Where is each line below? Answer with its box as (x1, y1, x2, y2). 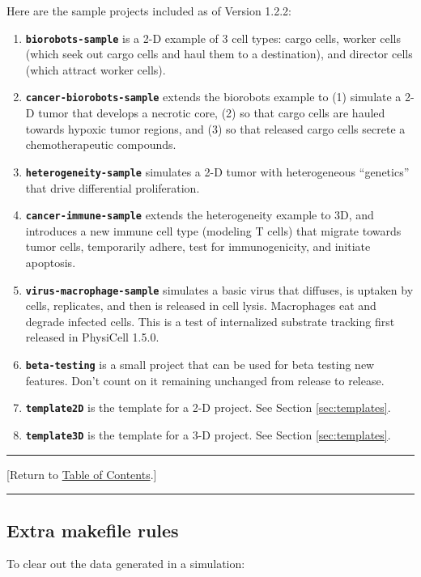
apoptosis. (25, 253, 76, 270)
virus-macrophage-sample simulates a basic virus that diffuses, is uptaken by (25, 281, 414, 298)
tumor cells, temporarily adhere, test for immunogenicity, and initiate (25, 238, 371, 255)
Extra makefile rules (6, 517, 179, 542)
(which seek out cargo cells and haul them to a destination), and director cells (25, 45, 413, 62)
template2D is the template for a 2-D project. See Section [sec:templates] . (25, 399, 391, 416)
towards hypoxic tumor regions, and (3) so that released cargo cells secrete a (25, 120, 406, 137)
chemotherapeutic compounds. (25, 136, 176, 153)
